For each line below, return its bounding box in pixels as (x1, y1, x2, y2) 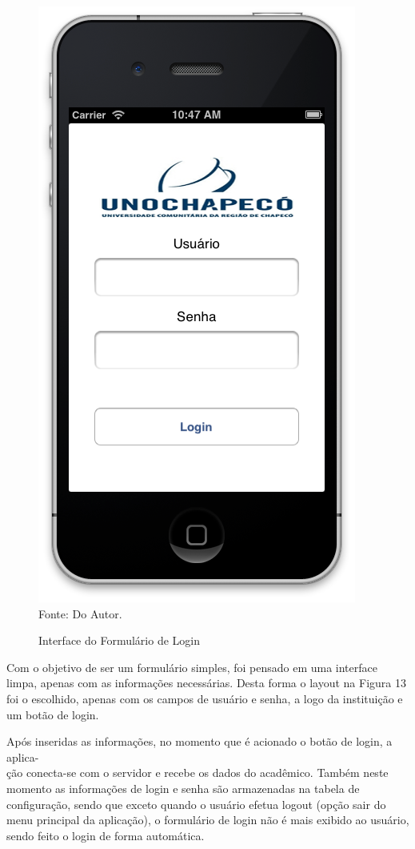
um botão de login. (6, 706, 99, 722)
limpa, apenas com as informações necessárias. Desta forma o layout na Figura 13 (6, 674, 406, 691)
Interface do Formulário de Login (38, 632, 200, 649)
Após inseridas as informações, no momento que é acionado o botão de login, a (6, 733, 393, 750)
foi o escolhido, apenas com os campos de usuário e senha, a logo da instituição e (6, 690, 403, 706)
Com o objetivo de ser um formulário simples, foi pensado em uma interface (6, 658, 377, 675)
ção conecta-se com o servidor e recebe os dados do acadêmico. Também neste (6, 764, 389, 781)
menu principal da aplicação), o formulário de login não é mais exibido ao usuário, (6, 811, 409, 828)
